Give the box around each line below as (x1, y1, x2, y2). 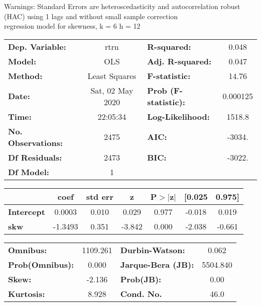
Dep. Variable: (8, 40, 66, 52)
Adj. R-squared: (147, 55, 212, 67)
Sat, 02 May (90, 84, 134, 96)
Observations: (8, 136, 63, 148)
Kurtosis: (8, 287, 45, 299)
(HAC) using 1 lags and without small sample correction (4, 11, 178, 21)
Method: (8, 69, 43, 82)
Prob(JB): (120, 273, 162, 285)
